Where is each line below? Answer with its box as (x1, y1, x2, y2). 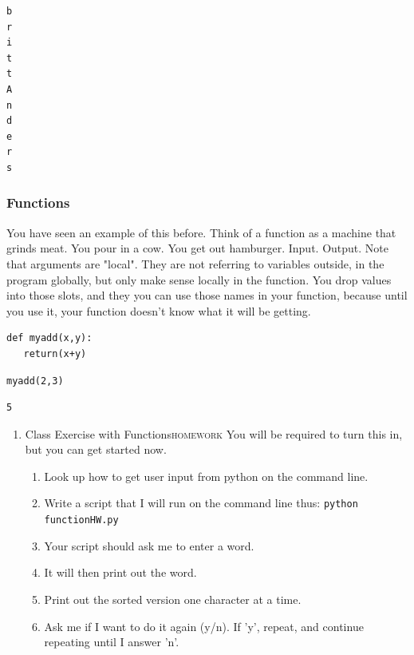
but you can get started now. (25, 441, 167, 458)
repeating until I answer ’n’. (44, 633, 179, 650)
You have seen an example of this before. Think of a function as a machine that (6, 224, 396, 240)
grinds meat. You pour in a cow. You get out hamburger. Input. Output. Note (6, 240, 389, 256)
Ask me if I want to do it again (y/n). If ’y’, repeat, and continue (44, 617, 364, 634)
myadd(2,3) (6, 375, 64, 387)
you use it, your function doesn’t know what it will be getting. (6, 302, 311, 319)
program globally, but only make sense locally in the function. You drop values (6, 271, 392, 288)
